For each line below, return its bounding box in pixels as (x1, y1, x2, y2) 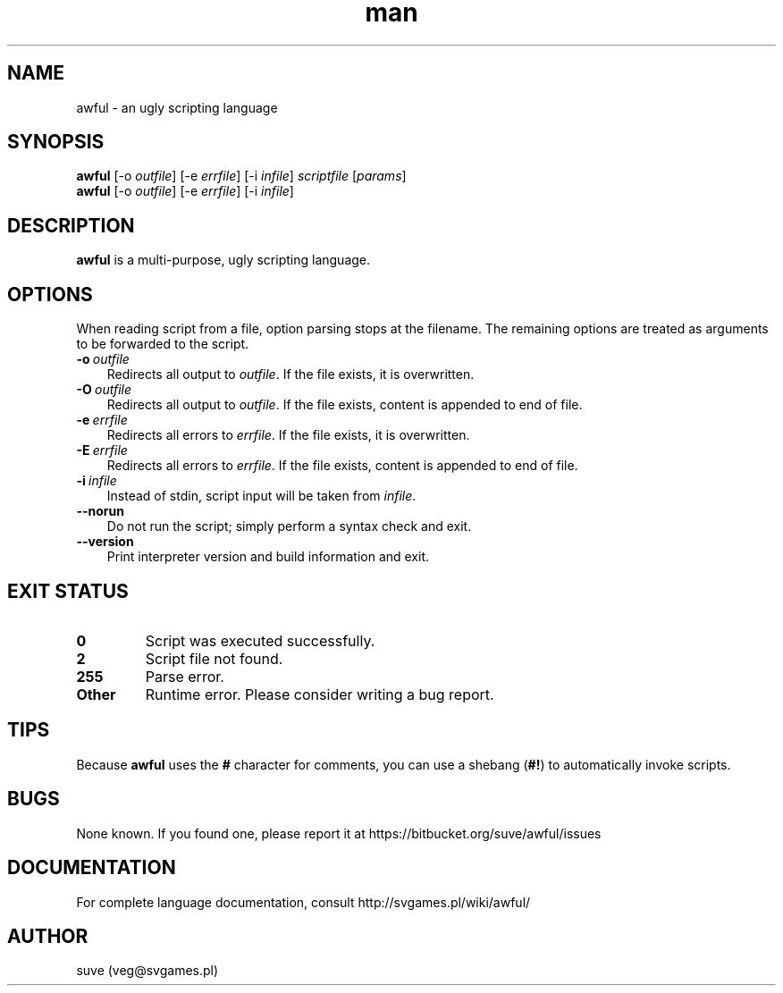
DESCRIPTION (7, 214, 135, 237)
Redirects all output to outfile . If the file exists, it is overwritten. (106, 366, 475, 383)
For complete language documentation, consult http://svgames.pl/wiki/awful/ (76, 894, 531, 910)
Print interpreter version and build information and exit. (106, 549, 430, 565)
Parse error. (145, 667, 224, 686)
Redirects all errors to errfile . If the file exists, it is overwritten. (106, 427, 470, 443)
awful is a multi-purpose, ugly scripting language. (76, 252, 371, 268)
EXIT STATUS (7, 579, 129, 602)
